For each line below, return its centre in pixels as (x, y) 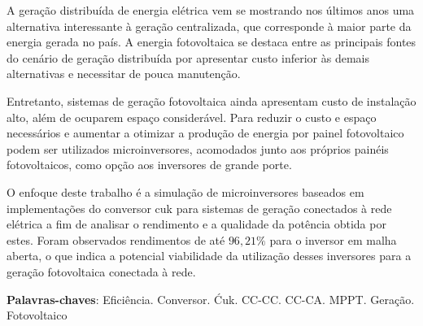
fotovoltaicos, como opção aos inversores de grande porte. (149, 165)
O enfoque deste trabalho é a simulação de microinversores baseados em (185, 191)
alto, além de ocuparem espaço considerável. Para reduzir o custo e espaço (192, 117)
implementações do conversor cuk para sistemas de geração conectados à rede (199, 208)
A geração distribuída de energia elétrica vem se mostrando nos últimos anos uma (211, 10)
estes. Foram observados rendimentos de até (116, 239)
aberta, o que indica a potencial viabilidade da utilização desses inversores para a (209, 256)
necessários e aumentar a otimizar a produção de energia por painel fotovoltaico (205, 133)
